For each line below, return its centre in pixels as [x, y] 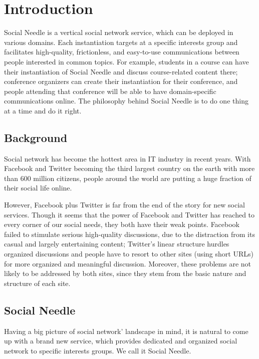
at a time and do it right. [43, 110]
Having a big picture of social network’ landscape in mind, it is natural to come [126, 331]
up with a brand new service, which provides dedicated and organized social [121, 341]
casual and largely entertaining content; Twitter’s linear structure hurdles [117, 244]
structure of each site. [37, 283]
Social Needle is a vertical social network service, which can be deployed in [119, 32]
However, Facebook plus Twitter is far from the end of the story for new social [124, 205]
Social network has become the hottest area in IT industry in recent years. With [127, 158]
